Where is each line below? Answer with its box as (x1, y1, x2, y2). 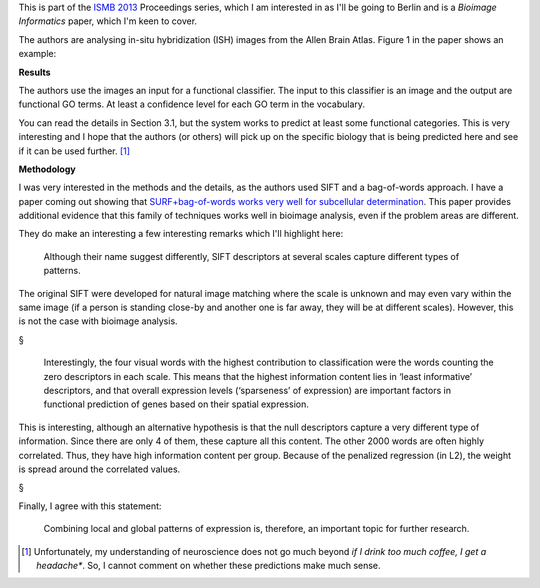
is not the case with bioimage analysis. (18, 315, 179, 327)
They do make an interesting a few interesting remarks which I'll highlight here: (18, 228, 344, 240)
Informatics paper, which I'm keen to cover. (18, 15, 198, 27)
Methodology (18, 163, 76, 175)
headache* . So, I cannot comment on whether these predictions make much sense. (36, 559, 381, 571)
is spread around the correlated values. (18, 463, 181, 475)
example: (18, 48, 57, 60)
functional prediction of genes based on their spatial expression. (43, 398, 309, 410)
